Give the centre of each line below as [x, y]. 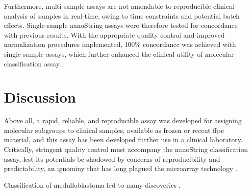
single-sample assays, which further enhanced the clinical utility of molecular [119, 54]
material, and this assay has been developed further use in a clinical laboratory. [123, 139]
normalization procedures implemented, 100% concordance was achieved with [120, 44]
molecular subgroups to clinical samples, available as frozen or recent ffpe [114, 130]
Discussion [40, 97]
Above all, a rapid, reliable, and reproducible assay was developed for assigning [123, 120]
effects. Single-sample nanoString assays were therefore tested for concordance [121, 25]
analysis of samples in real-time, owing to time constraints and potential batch [122, 15]
